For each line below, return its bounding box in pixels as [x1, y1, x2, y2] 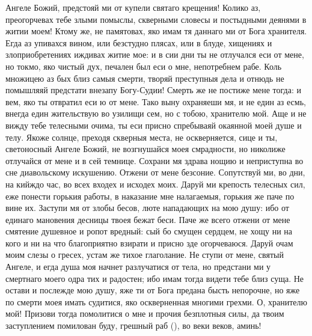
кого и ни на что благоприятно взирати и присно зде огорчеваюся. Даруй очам [5, 236, 293, 249]
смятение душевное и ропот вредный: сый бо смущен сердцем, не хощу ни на [5, 225, 292, 237]
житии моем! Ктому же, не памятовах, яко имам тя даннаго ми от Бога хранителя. [5, 25, 307, 37]
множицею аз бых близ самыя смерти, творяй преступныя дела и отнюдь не [5, 72, 284, 84]
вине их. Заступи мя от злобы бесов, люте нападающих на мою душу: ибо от [5, 201, 289, 214]
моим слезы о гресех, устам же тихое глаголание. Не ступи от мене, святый [5, 248, 284, 261]
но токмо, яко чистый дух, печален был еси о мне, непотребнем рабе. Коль [5, 60, 282, 72]
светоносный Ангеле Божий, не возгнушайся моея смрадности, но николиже [5, 142, 286, 155]
